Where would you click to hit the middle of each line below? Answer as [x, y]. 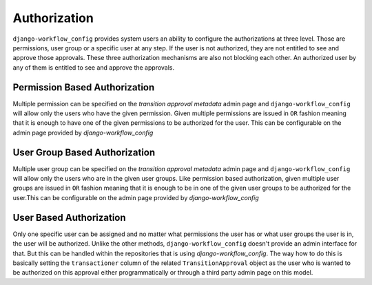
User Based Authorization [70, 217]
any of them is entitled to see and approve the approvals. [94, 67]
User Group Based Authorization [84, 152]
